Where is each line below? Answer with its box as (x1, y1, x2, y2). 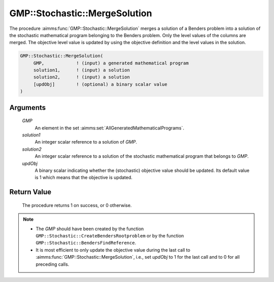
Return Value (9, 188, 52, 196)
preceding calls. (36, 261, 70, 267)
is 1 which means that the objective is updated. (35, 174, 133, 181)
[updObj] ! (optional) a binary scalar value (33, 81, 167, 87)
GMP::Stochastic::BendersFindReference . (36, 240, 136, 246)
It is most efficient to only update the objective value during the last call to (36, 246, 190, 253)
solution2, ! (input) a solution (33, 74, 130, 80)
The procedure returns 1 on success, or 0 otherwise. (22, 202, 132, 208)
